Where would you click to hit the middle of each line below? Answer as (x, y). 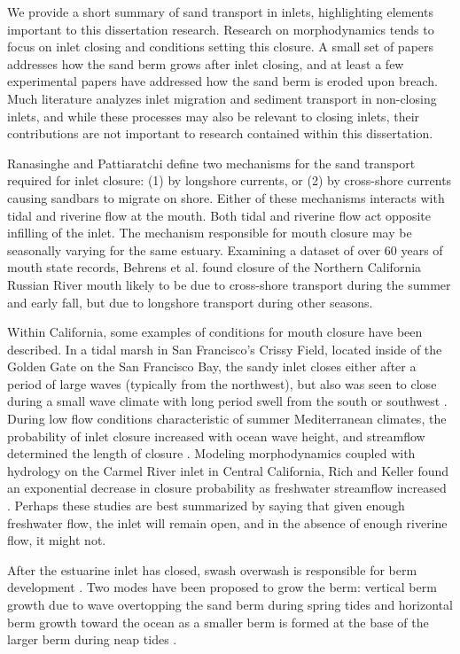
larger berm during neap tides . (92, 639)
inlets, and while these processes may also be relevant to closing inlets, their (214, 116)
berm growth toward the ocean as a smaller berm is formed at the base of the (218, 622)
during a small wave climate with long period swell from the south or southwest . (227, 401)
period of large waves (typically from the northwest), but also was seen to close (222, 383)
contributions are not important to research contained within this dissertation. (220, 133)
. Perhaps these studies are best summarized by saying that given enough (206, 506)
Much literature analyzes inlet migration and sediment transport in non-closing (222, 98)
